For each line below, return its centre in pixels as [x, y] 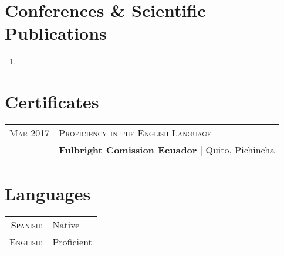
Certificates [52, 102]
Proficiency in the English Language [135, 133]
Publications [56, 33]
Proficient [72, 242]
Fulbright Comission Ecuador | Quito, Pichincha [167, 150]
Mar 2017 [30, 133]
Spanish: [27, 225]
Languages [48, 194]
